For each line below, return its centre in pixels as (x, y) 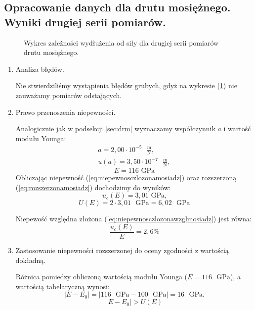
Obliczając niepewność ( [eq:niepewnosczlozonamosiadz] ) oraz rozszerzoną (126, 178)
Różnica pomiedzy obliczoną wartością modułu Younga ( (102, 277)
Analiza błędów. (40, 69)
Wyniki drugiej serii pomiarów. (85, 22)
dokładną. (31, 260)
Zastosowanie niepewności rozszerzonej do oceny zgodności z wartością (122, 250)
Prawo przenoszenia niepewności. (65, 112)
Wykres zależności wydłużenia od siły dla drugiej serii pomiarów (121, 42)
